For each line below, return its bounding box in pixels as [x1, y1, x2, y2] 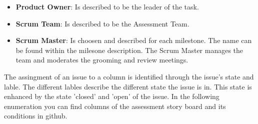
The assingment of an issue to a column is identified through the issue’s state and [4, 71, 254, 81]
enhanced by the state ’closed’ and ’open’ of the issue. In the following [4, 91, 219, 101]
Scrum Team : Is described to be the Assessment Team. [15, 18, 189, 28]
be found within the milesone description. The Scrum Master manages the [15, 44, 243, 55]
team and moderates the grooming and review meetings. [15, 54, 188, 65]
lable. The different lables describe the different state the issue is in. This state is [4, 81, 252, 91]
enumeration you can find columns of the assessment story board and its [4, 100, 226, 111]
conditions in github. [4, 110, 67, 121]
